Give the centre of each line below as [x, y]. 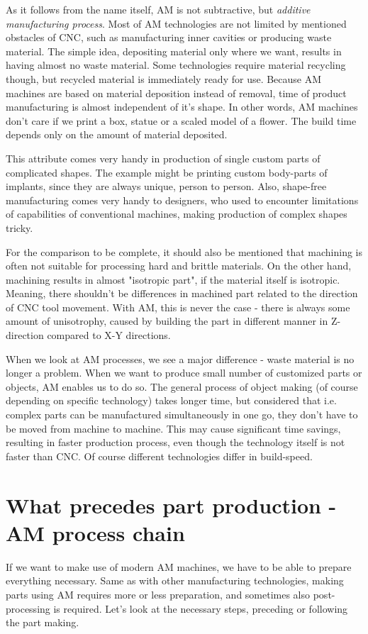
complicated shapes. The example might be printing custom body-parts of [167, 172]
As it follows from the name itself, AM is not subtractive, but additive [158, 9]
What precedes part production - [171, 505]
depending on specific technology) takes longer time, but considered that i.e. [171, 400]
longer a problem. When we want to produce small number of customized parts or [184, 373]
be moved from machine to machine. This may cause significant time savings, [173, 428]
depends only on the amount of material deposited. [117, 134]
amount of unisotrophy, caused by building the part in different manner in [167, 321]
